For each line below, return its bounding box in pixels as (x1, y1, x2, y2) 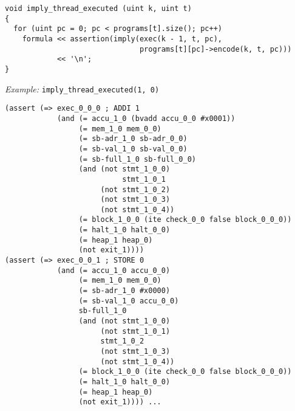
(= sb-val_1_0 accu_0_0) (78, 296, 179, 305)
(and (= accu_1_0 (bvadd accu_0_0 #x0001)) (56, 114, 236, 123)
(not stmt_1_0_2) (100, 185, 171, 194)
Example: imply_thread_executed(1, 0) (5, 82, 160, 95)
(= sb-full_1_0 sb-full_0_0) (78, 154, 196, 164)
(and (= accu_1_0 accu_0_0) (56, 266, 171, 275)
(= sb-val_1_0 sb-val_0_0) (78, 144, 188, 153)
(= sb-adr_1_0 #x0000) (78, 286, 171, 295)
